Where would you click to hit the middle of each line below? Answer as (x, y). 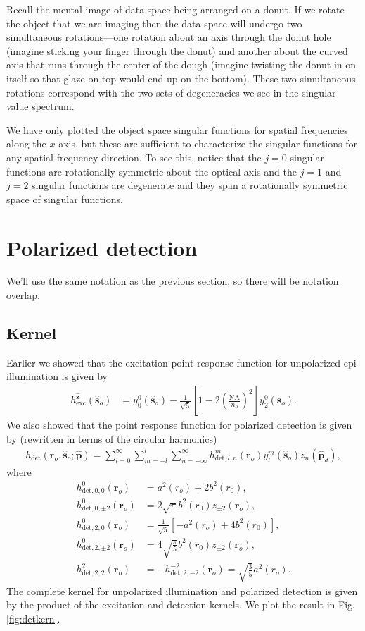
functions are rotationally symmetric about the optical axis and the (152, 171)
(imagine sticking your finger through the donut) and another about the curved (177, 50)
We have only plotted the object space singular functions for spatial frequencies (177, 129)
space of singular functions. (65, 198)
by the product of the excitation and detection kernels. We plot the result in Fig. (181, 605)
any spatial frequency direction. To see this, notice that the (134, 157)
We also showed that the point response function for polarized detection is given (179, 425)
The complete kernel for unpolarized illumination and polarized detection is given (182, 590)
